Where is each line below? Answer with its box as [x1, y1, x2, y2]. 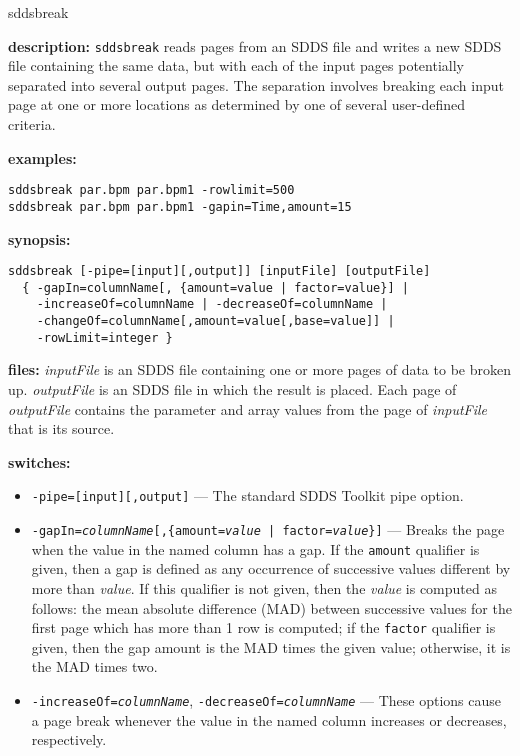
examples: [8, 147, 77, 168]
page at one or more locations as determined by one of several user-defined [8, 94, 466, 115]
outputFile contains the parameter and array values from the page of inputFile [8, 398, 488, 419]
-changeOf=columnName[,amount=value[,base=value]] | [36, 314, 395, 329]
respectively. [31, 729, 107, 750]
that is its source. [8, 418, 115, 439]
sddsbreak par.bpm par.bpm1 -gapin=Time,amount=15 [8, 199, 352, 214]
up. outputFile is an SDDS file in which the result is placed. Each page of [8, 379, 457, 399]
